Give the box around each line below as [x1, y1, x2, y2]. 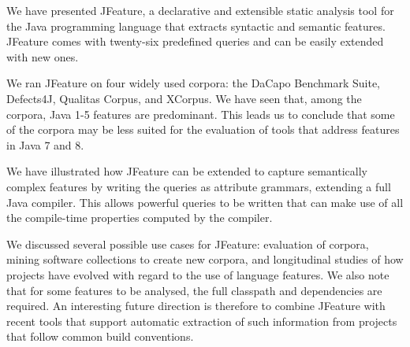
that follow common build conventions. [6, 328, 194, 345]
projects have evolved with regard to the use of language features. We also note [6, 266, 389, 282]
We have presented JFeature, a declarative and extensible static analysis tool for [6, 2, 394, 18]
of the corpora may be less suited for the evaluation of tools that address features [6, 121, 400, 138]
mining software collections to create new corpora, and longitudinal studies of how [6, 251, 404, 268]
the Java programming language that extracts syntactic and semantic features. [6, 17, 386, 34]
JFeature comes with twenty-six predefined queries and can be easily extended [6, 33, 384, 50]
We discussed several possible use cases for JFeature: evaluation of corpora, [6, 235, 369, 252]
